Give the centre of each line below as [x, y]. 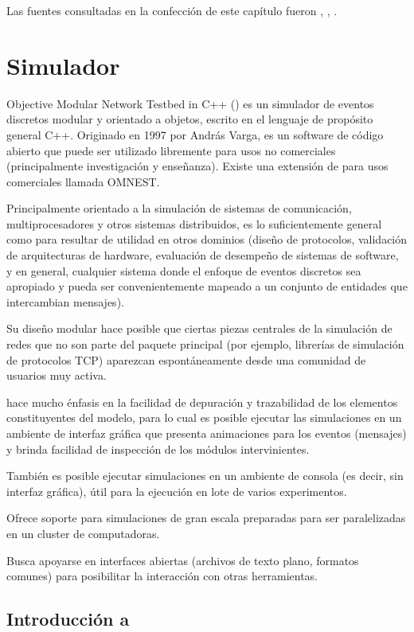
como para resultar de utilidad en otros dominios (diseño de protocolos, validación [207, 239]
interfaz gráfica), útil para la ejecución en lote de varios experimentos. [177, 491]
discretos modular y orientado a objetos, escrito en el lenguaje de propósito [190, 119]
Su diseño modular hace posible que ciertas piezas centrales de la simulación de [199, 328]
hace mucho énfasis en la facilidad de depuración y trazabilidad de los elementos [202, 402]
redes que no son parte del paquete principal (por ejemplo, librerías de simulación [205, 344]
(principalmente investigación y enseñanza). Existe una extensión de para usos [197, 166]
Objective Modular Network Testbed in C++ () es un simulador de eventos [190, 103]
